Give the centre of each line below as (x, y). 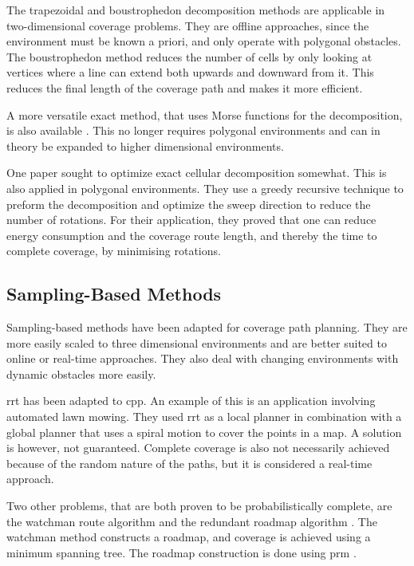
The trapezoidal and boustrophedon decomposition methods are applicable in (196, 10)
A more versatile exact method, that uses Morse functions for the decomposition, (205, 114)
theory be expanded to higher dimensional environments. (145, 145)
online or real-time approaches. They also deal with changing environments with (203, 358)
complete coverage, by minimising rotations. (114, 251)
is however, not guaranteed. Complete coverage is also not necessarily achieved (198, 448)
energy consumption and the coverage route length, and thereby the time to (192, 235)
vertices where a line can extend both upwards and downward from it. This (190, 72)
